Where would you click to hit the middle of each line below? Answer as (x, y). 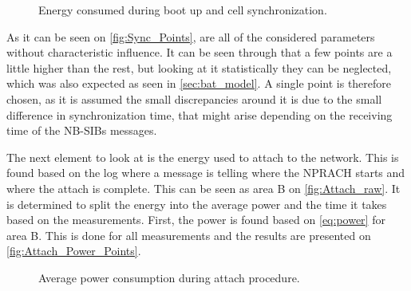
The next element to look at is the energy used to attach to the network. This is (203, 157)
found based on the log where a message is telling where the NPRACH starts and (206, 173)
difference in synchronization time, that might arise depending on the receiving (200, 114)
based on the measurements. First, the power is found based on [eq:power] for (196, 220)
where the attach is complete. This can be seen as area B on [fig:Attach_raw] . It (204, 188)
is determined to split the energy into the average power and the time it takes (197, 204)
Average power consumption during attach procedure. (169, 277)
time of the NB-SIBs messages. (82, 130)
